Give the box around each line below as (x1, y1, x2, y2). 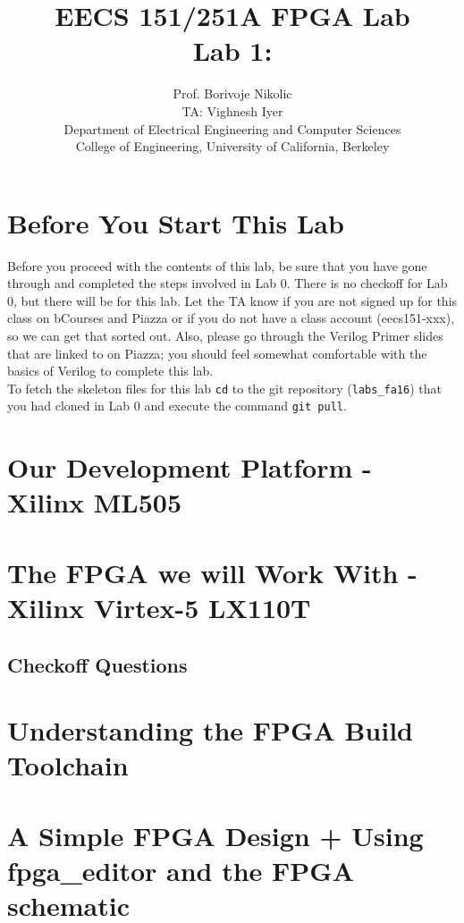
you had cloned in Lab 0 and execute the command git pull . (7, 396, 347, 415)
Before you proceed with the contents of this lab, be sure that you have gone (7, 256, 427, 275)
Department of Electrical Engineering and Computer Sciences (63, 119, 401, 138)
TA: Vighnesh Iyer (181, 101, 283, 120)
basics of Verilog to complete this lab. (7, 361, 214, 380)
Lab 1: (192, 32, 273, 69)
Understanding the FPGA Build (7, 712, 413, 749)
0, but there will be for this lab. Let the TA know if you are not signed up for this (7, 291, 458, 309)
